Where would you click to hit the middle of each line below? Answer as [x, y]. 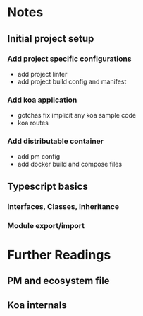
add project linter [42, 74]
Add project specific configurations [69, 59]
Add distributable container [56, 141]
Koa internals [37, 305]
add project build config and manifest [72, 81]
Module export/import [46, 225]
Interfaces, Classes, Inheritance [63, 206]
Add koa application [42, 100]
